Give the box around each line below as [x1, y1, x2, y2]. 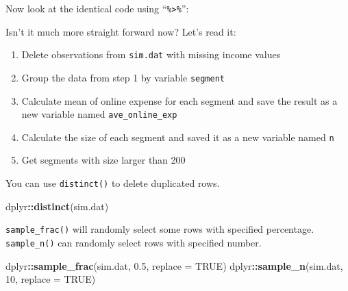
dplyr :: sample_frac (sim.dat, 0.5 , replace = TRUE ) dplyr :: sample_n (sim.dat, [5, 258, 343, 273]
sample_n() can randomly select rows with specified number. [5, 235, 262, 249]
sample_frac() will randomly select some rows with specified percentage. [5, 222, 314, 236]
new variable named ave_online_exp [21, 107, 177, 121]
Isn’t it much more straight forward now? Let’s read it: [5, 24, 236, 38]
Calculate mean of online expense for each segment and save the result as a [21, 93, 338, 107]
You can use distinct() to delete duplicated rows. [5, 176, 220, 190]
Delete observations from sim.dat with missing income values [21, 47, 281, 62]
